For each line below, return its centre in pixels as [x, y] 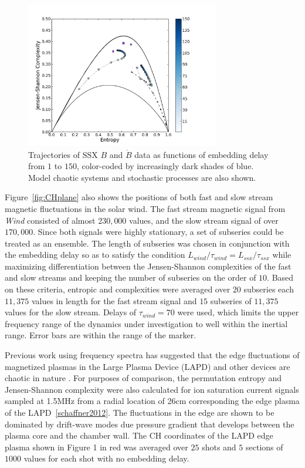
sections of [264, 447]
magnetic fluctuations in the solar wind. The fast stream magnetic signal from [145, 208]
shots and [219, 447]
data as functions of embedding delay [201, 154]
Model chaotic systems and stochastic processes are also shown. [142, 177]
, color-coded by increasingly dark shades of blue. [165, 166]
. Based [280, 277]
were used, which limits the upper [238, 312]
